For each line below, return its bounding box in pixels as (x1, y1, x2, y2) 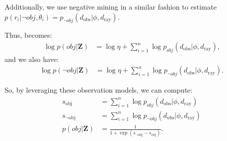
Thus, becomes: (5, 30, 52, 40)
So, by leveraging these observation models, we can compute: (5, 85, 193, 95)
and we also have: (5, 53, 59, 64)
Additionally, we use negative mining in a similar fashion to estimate (5, 2, 217, 12)
